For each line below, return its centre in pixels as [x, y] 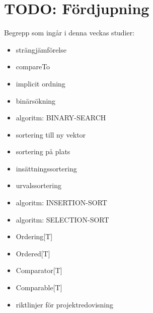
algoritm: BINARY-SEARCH [61, 118]
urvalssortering [39, 185]
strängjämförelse [41, 49]
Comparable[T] [39, 287]
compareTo [33, 66]
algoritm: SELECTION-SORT [62, 219]
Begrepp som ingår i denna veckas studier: [69, 33]
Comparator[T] [39, 270]
